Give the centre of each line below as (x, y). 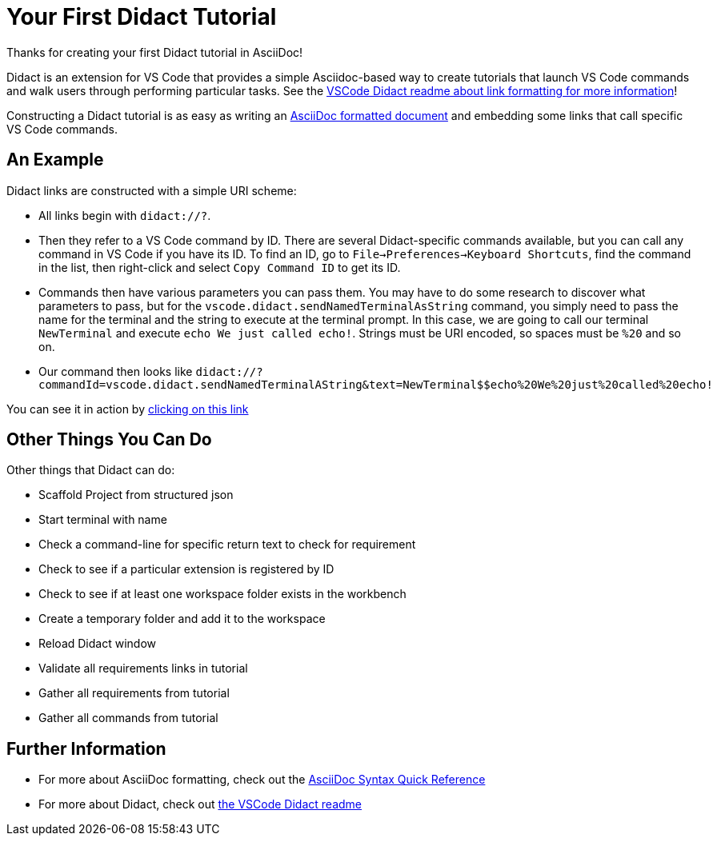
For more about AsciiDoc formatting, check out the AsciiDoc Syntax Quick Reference (262, 780)
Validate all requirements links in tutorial (143, 668)
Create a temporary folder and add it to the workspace (182, 619)
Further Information (86, 748)
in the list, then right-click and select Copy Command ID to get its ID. (220, 267)
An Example (55, 160)
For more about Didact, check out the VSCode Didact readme (200, 804)
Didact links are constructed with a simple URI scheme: (152, 190)
